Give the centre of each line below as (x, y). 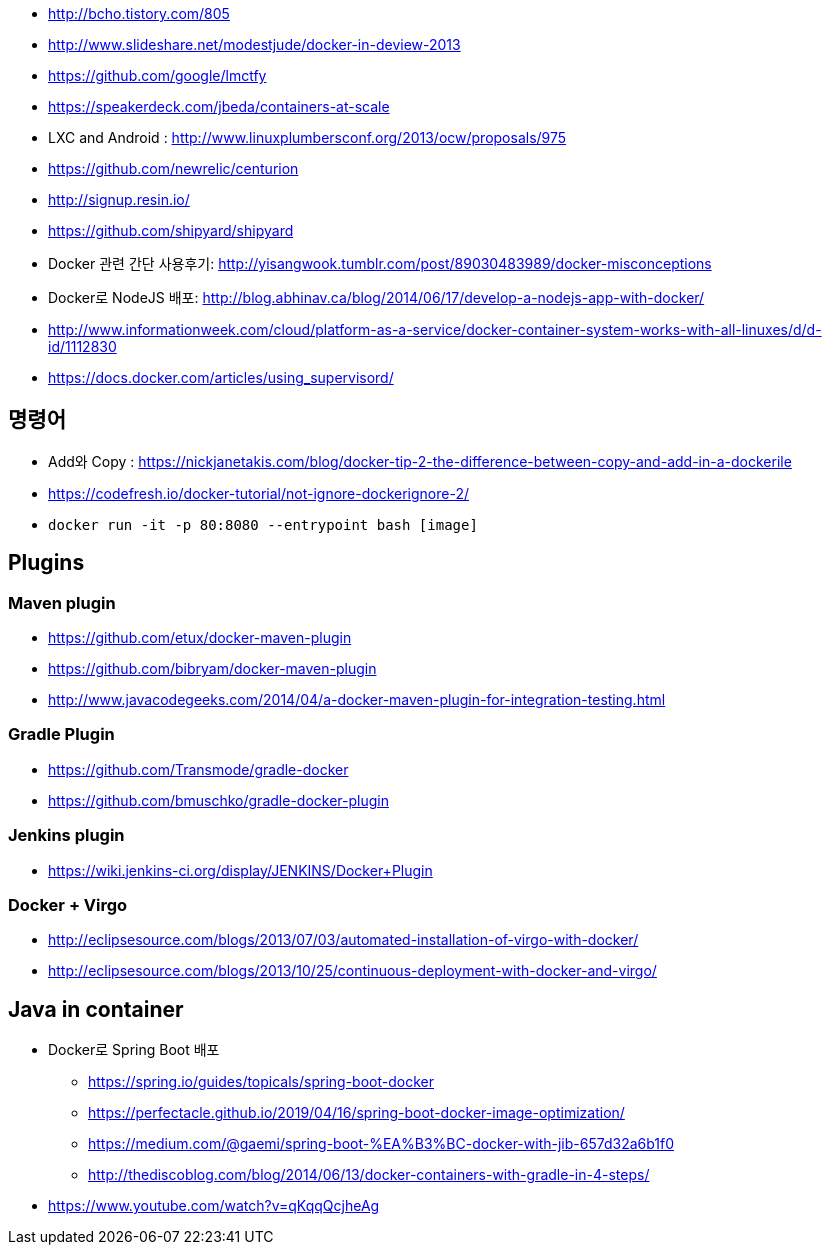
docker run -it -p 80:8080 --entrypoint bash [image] (263, 524)
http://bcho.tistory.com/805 (139, 13)
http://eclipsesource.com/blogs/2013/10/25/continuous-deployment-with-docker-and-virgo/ (352, 971)
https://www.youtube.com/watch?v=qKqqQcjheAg (214, 1206)
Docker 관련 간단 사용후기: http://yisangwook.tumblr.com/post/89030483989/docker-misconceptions (380, 263)
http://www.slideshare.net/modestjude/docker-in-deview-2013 (254, 44)
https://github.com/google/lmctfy (157, 75)
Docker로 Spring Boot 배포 (134, 1050)
